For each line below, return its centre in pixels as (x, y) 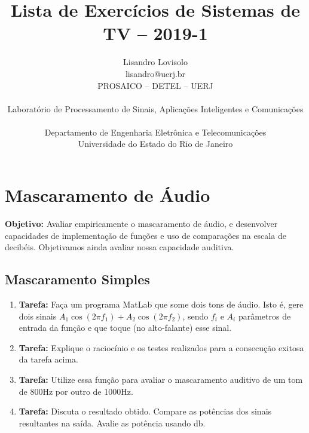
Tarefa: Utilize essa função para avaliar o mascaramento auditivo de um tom (161, 379)
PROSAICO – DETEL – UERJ (155, 85)
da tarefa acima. (49, 359)
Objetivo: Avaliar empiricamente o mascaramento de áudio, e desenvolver (141, 223)
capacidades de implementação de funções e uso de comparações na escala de (146, 235)
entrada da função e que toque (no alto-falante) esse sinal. (125, 328)
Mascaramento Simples (77, 279)
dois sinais (38, 316)
